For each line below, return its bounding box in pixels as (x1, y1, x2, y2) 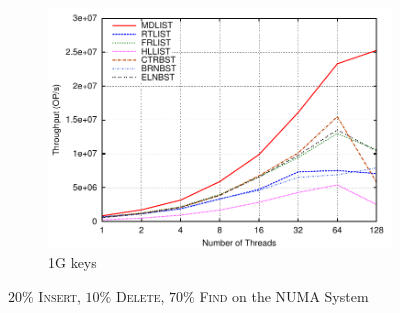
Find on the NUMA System (199, 285, 369, 306)
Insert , (38, 285, 81, 306)
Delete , (115, 285, 165, 306)
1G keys (48, 252, 97, 273)
